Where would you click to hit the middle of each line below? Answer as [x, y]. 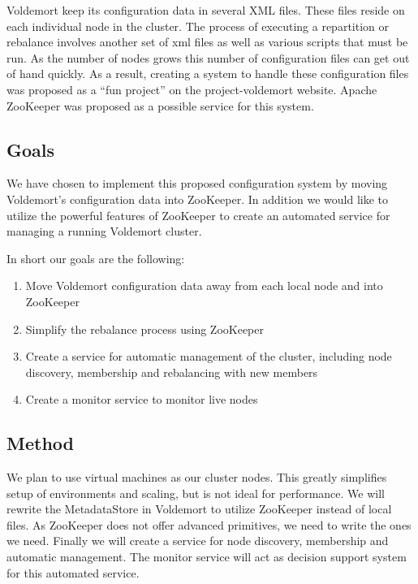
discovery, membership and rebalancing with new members [172, 372]
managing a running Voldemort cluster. [104, 231]
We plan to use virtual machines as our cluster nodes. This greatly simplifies [197, 477]
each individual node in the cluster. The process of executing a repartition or [198, 26]
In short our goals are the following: [96, 258]
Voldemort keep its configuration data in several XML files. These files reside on [206, 10]
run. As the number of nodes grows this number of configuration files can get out [208, 57]
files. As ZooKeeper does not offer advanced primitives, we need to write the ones [209, 524]
